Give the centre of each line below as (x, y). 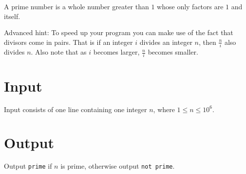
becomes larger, (116, 52)
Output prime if (28, 166)
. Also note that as (59, 52)
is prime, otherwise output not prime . (118, 166)
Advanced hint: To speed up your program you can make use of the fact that (119, 32)
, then (207, 42)
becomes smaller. (173, 52)
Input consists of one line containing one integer (76, 109)
